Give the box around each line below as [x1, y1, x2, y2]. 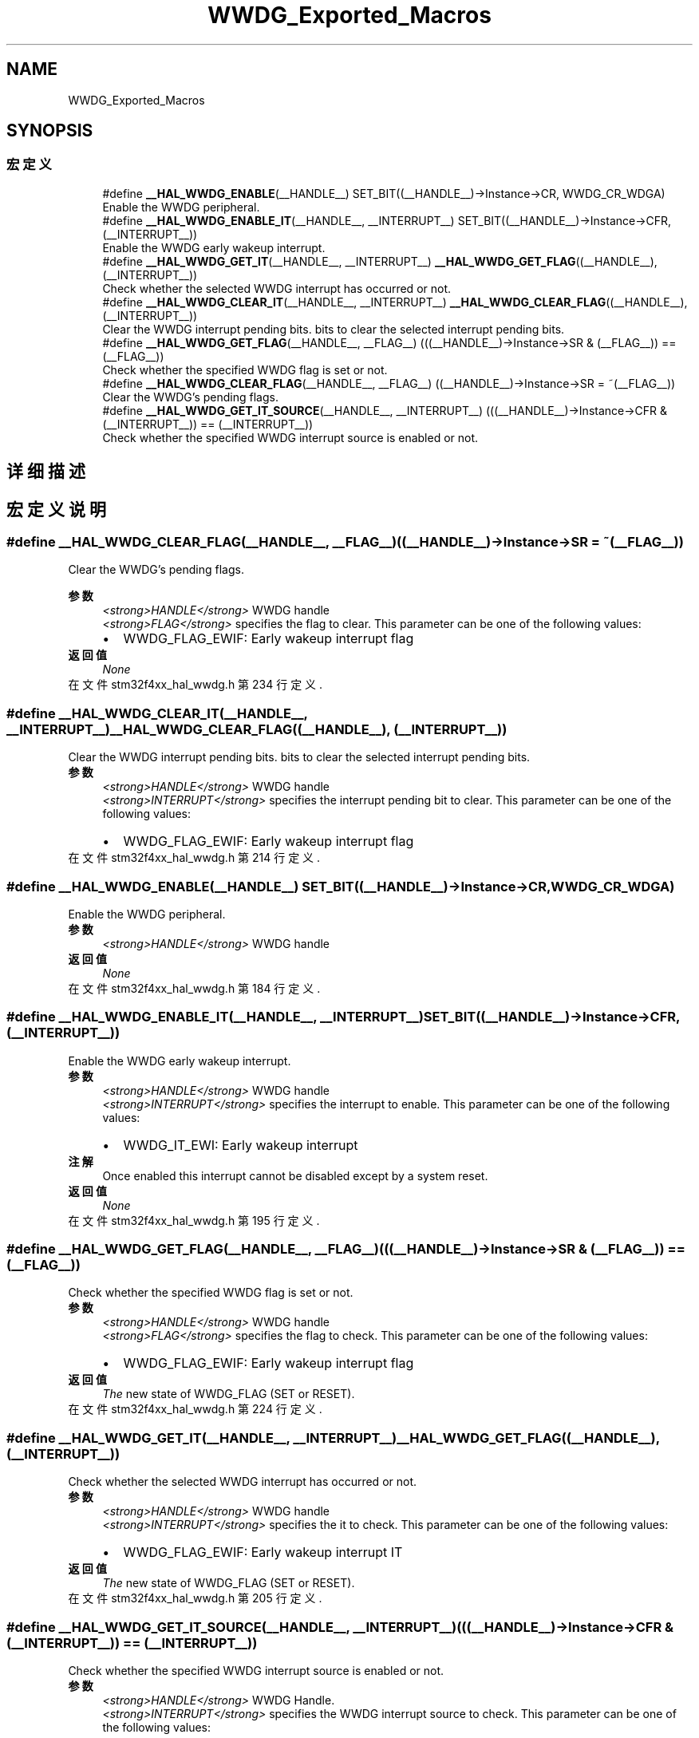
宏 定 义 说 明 [6, 499, 106, 519]
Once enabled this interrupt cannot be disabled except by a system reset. [102, 1168, 488, 1183]
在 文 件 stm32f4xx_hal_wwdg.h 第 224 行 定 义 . [68, 1402, 322, 1416]
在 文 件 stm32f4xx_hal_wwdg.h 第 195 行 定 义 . [68, 1213, 320, 1227]
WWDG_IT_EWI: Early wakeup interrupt [123, 1136, 358, 1153]
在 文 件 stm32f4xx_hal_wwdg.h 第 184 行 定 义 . [68, 981, 321, 995]
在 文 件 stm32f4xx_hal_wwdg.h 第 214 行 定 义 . [68, 851, 321, 865]
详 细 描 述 [6, 461, 85, 482]
